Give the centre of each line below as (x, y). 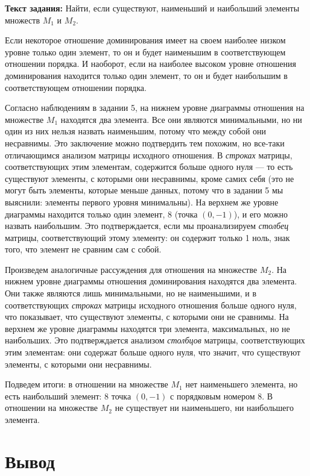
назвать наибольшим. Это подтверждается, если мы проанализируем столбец (147, 226)
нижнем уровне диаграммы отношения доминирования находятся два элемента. (151, 281)
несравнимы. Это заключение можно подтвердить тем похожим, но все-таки (145, 142)
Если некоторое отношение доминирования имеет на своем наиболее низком (145, 40)
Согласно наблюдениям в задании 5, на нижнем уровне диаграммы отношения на (155, 108)
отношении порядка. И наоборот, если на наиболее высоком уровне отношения (150, 64)
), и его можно (261, 214)
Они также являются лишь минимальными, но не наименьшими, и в (131, 293)
